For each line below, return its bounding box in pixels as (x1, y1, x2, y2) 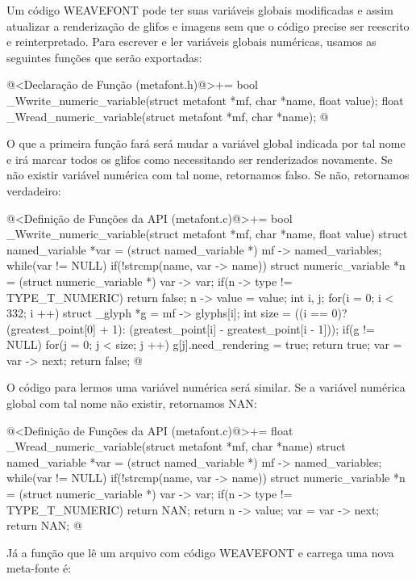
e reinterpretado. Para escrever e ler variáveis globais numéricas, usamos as (6, 33, 376, 50)
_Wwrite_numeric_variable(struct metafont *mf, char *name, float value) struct (6, 225, 408, 242)
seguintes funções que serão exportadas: (6, 48, 202, 65)
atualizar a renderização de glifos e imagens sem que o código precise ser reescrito (6, 17, 410, 34)
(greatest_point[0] (6, 320, 96, 337)
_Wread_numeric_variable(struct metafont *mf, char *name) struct (6, 438, 346, 455)
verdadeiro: (6, 182, 61, 199)
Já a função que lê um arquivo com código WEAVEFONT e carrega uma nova (6, 543, 394, 560)
